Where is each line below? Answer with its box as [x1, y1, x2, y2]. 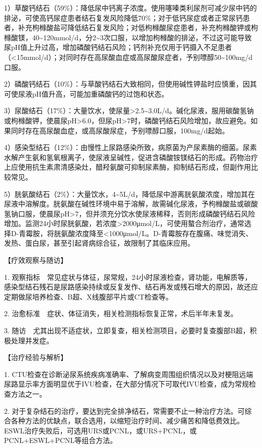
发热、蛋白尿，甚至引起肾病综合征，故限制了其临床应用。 [4, 238, 194, 248]
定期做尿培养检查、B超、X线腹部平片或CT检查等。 [4, 291, 173, 302]
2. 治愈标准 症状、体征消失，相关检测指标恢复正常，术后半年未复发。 [4, 308, 238, 319]
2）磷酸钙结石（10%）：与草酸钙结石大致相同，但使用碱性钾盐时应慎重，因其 [4, 79, 257, 89]
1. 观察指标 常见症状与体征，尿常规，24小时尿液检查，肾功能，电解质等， [4, 271, 252, 282]
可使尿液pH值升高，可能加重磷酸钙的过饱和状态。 [4, 88, 169, 99]
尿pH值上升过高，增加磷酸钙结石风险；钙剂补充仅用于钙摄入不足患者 [4, 42, 232, 52]
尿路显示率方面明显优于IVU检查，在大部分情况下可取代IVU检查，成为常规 [4, 379, 249, 389]
